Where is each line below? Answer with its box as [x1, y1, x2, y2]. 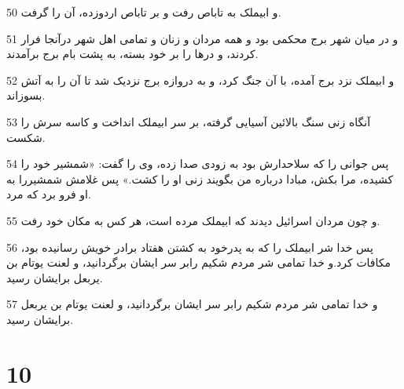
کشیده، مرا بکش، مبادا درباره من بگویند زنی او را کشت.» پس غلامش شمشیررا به [6, 170, 394, 187]
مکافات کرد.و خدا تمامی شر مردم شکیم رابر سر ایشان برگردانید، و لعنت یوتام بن [6, 254, 391, 271]
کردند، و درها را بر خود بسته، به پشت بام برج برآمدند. [6, 45, 259, 62]
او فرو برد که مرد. [6, 186, 91, 202]
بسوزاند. [6, 87, 46, 104]
